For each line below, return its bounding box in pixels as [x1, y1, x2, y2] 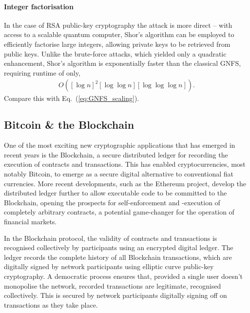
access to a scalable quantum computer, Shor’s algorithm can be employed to [4, 29, 234, 39]
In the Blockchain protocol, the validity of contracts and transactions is [4, 233, 217, 243]
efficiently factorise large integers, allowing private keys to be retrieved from [4, 39, 231, 49]
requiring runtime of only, [4, 67, 80, 78]
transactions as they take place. [4, 299, 98, 310]
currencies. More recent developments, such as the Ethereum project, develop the [4, 178, 246, 188]
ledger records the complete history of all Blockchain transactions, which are [4, 252, 232, 262]
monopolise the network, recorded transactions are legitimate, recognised [4, 280, 221, 291]
